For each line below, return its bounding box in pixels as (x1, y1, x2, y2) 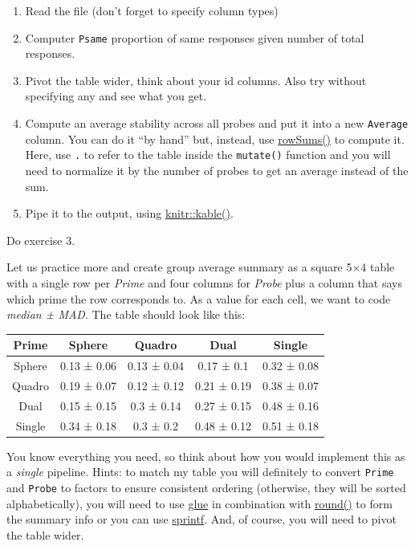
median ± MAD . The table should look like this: (6, 306, 246, 323)
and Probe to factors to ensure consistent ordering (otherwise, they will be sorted (6, 479, 406, 495)
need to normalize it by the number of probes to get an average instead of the (25, 161, 409, 178)
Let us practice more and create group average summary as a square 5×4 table (6, 259, 395, 275)
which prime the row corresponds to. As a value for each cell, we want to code (6, 290, 391, 307)
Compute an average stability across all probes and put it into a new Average (25, 115, 409, 132)
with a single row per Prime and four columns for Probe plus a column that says (6, 274, 402, 291)
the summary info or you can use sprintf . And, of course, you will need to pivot (6, 511, 397, 528)
